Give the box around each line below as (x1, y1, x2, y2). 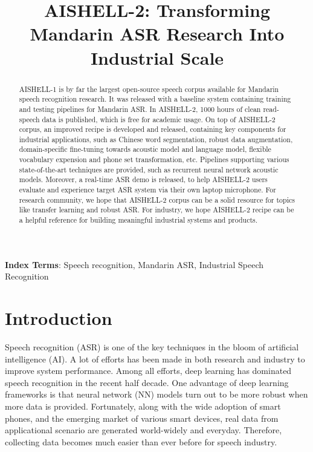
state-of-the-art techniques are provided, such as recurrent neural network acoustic (19, 164, 279, 174)
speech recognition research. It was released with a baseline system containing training (19, 94, 291, 104)
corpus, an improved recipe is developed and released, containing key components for (19, 124, 286, 134)
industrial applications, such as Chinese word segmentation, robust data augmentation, (19, 134, 293, 144)
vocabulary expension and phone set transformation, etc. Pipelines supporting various (19, 154, 289, 165)
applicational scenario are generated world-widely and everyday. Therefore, (5, 424, 282, 436)
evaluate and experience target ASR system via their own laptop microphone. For (19, 185, 276, 195)
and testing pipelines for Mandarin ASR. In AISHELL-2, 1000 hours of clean (19, 103, 261, 114)
